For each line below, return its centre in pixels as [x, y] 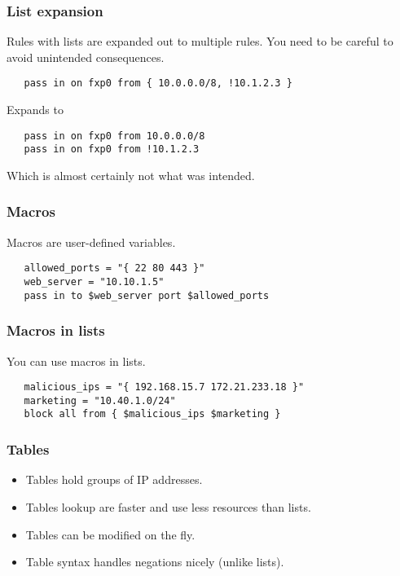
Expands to [35, 110]
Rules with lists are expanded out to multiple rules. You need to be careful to [200, 41]
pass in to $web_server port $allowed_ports [147, 295]
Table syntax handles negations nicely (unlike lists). [155, 562]
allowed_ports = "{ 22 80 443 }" [114, 268]
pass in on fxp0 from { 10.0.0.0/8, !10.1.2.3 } [158, 84]
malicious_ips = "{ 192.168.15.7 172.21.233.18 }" [164, 387]
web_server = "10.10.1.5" [94, 282]
